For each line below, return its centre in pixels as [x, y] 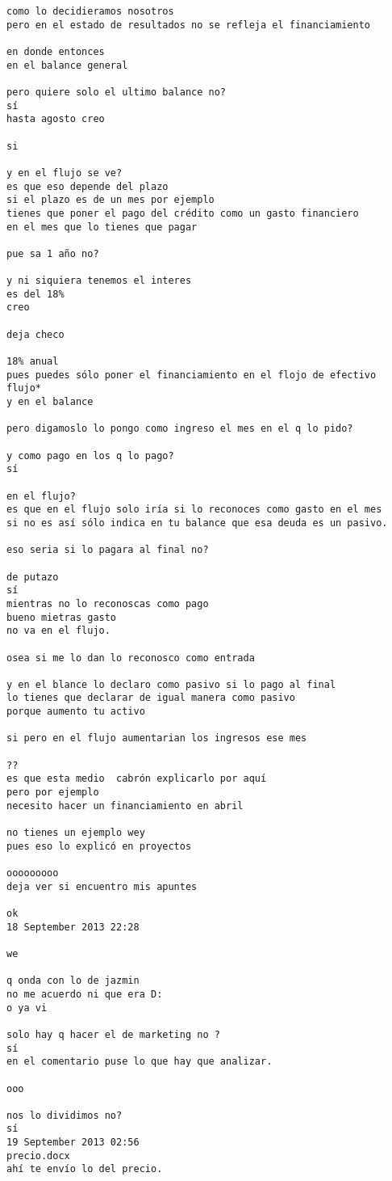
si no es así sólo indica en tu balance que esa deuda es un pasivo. [197, 523]
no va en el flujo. [58, 631]
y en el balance [50, 402]
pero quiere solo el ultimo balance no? [117, 92]
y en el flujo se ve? [65, 173]
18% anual [33, 362]
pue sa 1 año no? [53, 253]
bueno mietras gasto [62, 617]
